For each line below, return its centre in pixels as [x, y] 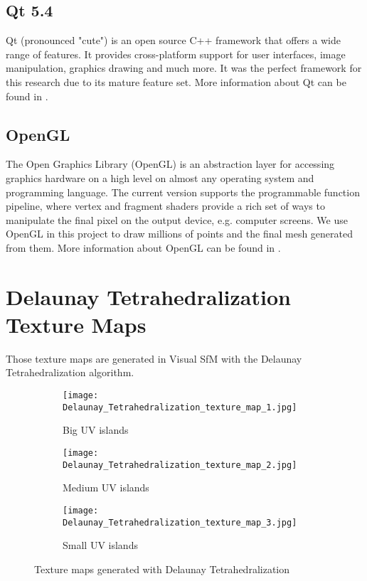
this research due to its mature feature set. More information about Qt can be [176, 81]
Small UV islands [100, 545]
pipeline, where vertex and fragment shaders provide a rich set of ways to [165, 206]
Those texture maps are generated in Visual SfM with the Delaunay [154, 358]
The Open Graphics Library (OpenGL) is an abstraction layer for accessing [170, 164]
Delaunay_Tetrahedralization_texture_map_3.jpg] [180, 522]
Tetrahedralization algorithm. [70, 372]
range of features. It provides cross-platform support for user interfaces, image [176, 54]
